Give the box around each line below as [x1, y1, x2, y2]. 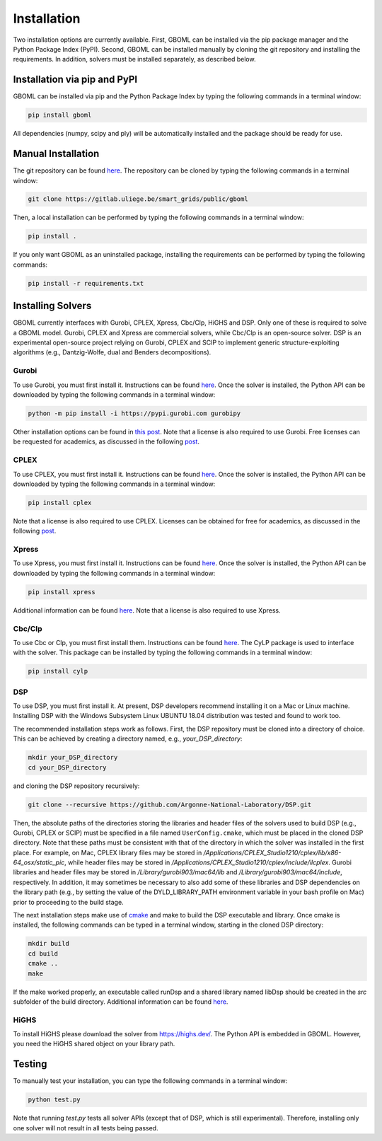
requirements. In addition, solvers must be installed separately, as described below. [13, 55, 256, 64]
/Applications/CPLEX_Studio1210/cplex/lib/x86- [203, 848, 342, 857]
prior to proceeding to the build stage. [13, 898, 124, 906]
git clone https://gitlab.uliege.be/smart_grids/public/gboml [28, 195, 248, 203]
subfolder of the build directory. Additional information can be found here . [13, 997, 228, 1006]
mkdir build [28, 939, 70, 948]
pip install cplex [28, 499, 92, 506]
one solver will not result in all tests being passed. [13, 1123, 158, 1132]
